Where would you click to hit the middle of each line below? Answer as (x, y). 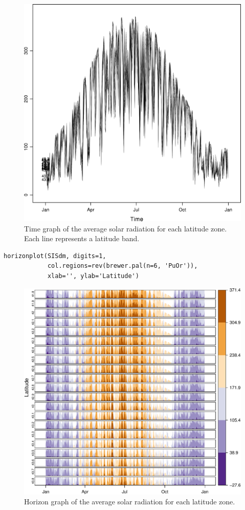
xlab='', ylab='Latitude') (93, 276)
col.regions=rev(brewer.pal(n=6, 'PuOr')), (122, 266)
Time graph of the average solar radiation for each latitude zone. (126, 228)
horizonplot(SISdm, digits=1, (55, 256)
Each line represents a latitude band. (82, 238)
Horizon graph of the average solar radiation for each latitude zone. (130, 502)
